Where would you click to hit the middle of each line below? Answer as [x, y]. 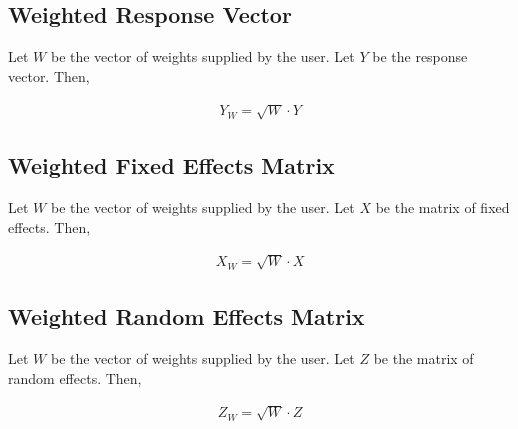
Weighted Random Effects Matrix [186, 316]
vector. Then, [49, 75]
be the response [420, 56]
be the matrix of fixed [442, 207]
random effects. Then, [75, 377]
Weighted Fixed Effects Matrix [171, 165]
